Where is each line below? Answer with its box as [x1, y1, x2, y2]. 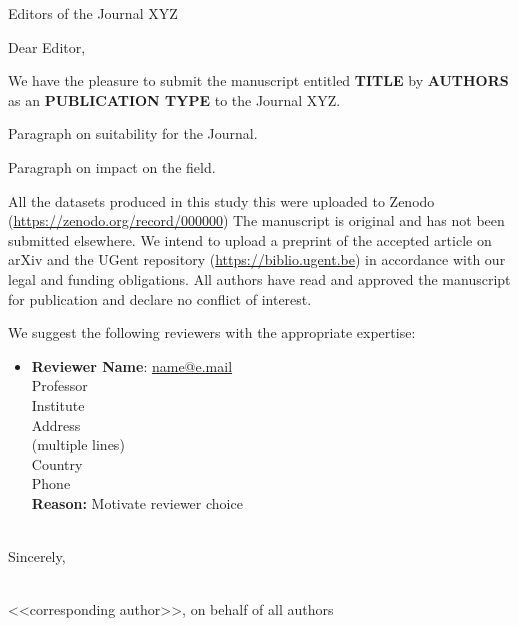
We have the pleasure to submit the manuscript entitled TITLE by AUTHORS [8, 70, 509, 91]
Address [31, 414, 81, 435]
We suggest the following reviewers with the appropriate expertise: [8, 322, 416, 343]
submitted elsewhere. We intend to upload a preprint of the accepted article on [8, 229, 492, 250]
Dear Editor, [8, 36, 86, 57]
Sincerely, [8, 546, 66, 567]
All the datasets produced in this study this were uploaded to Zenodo [8, 190, 435, 211]
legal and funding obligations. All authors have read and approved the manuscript [8, 268, 511, 289]
